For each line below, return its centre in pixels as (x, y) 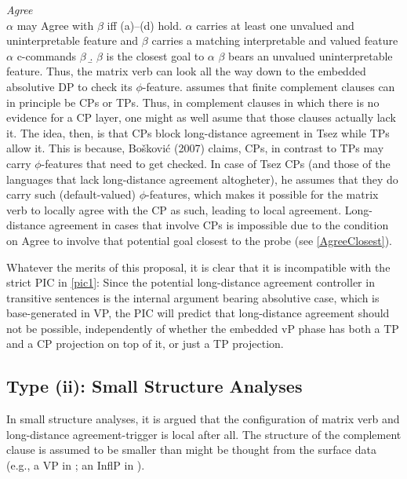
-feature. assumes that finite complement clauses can (269, 86)
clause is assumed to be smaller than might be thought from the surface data (191, 450)
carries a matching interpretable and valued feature (275, 40)
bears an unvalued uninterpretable (311, 55)
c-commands (47, 55)
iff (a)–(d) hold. (144, 25)
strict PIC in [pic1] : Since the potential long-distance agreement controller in (191, 282)
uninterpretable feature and (73, 40)
